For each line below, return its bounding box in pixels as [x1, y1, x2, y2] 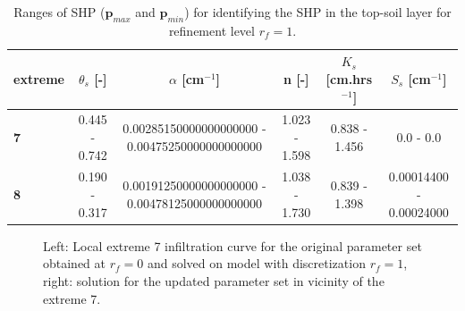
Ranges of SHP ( [13, 3, 106, 21]
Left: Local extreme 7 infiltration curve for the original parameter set [43, 236, 422, 255]
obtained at [43, 254, 106, 273]
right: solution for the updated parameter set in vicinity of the [43, 271, 385, 290]
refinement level [168, 21, 255, 39]
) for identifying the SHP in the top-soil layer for [184, 3, 452, 21]
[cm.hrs [325, 69, 373, 88]
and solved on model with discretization [147, 254, 366, 273]
